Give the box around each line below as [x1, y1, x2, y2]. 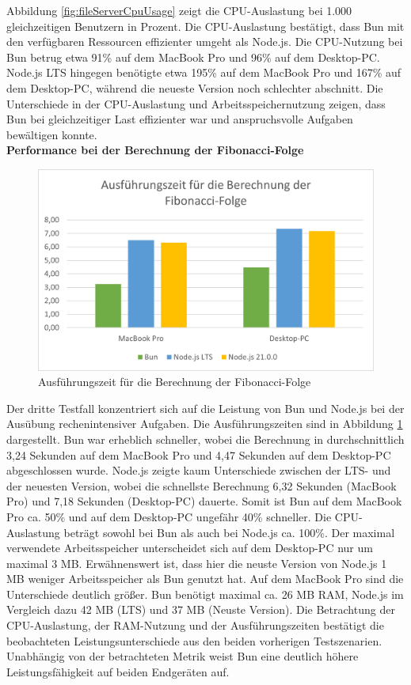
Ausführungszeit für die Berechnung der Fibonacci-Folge [38, 373, 311, 390]
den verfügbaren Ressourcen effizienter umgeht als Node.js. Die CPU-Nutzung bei [6, 33, 403, 50]
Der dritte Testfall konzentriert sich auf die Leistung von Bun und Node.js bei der [6, 399, 405, 416]
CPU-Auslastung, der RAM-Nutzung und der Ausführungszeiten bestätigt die [6, 617, 384, 634]
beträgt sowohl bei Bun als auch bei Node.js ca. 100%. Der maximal [63, 524, 395, 540]
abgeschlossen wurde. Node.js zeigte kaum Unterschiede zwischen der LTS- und [6, 462, 391, 479]
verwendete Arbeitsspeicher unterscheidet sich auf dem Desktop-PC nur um [6, 539, 373, 556]
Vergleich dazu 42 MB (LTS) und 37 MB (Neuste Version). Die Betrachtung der [6, 601, 395, 618]
